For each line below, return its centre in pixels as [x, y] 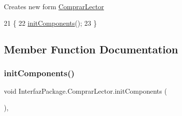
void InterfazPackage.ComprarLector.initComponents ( [85, 91]
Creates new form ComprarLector [54, 6]
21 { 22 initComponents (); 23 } [50, 23]
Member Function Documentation [91, 49]
